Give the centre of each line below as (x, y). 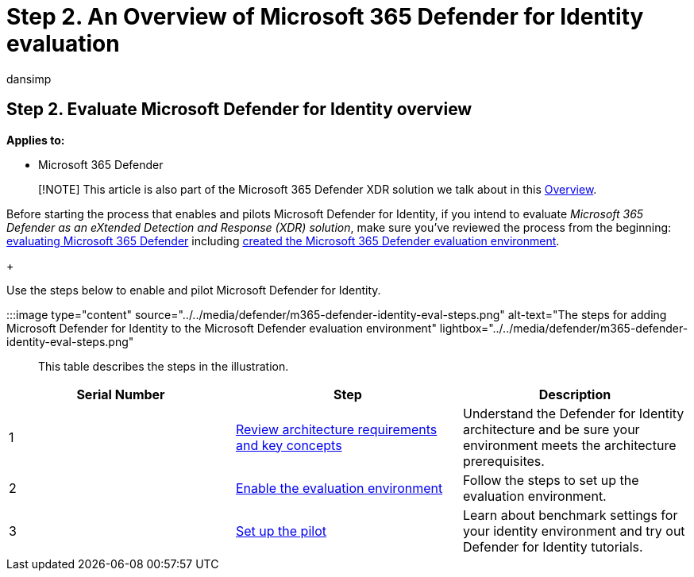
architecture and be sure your (551, 429)
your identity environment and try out (574, 531)
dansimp (29, 79)
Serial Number (121, 394)
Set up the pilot (281, 531)
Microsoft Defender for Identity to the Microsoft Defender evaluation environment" (222, 328)
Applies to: (36, 140)
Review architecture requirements (336, 429)
